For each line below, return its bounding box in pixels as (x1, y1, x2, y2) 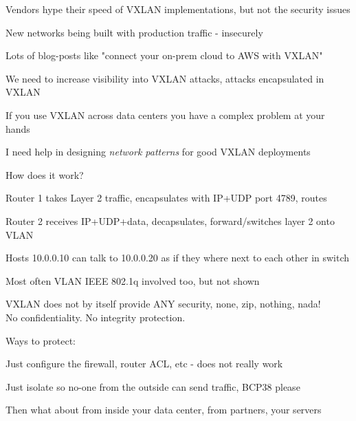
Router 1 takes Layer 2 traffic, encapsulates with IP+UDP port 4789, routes (5, 191, 327, 205)
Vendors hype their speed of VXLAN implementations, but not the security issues (5, 2, 351, 16)
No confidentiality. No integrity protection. (5, 310, 186, 324)
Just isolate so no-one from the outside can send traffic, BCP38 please (5, 379, 300, 393)
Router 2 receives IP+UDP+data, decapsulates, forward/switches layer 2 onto (5, 213, 335, 228)
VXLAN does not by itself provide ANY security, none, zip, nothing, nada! (5, 296, 321, 311)
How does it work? (5, 167, 84, 182)
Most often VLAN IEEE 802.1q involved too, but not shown (5, 273, 260, 288)
